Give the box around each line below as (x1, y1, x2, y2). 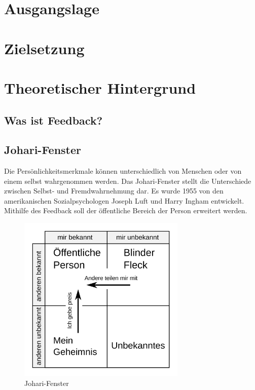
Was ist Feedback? (4, 112, 103, 128)
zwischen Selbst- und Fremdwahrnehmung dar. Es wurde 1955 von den (4, 185, 224, 196)
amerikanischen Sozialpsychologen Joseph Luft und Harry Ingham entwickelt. (4, 195, 244, 206)
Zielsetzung (4, 37, 85, 58)
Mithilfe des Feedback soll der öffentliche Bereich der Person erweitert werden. (4, 205, 247, 216)
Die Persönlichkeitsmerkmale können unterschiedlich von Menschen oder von (4, 166, 242, 176)
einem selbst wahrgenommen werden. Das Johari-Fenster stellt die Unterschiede (4, 175, 251, 186)
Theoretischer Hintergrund (4, 77, 196, 98)
